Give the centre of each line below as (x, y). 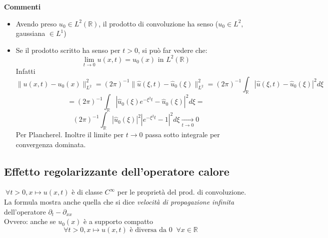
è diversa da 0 (151, 230)
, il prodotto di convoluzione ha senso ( (158, 23)
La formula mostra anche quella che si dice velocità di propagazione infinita (119, 202)
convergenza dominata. (51, 144)
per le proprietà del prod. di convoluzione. (182, 192)
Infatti (25, 71)
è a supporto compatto (118, 221)
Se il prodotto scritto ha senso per (68, 50)
